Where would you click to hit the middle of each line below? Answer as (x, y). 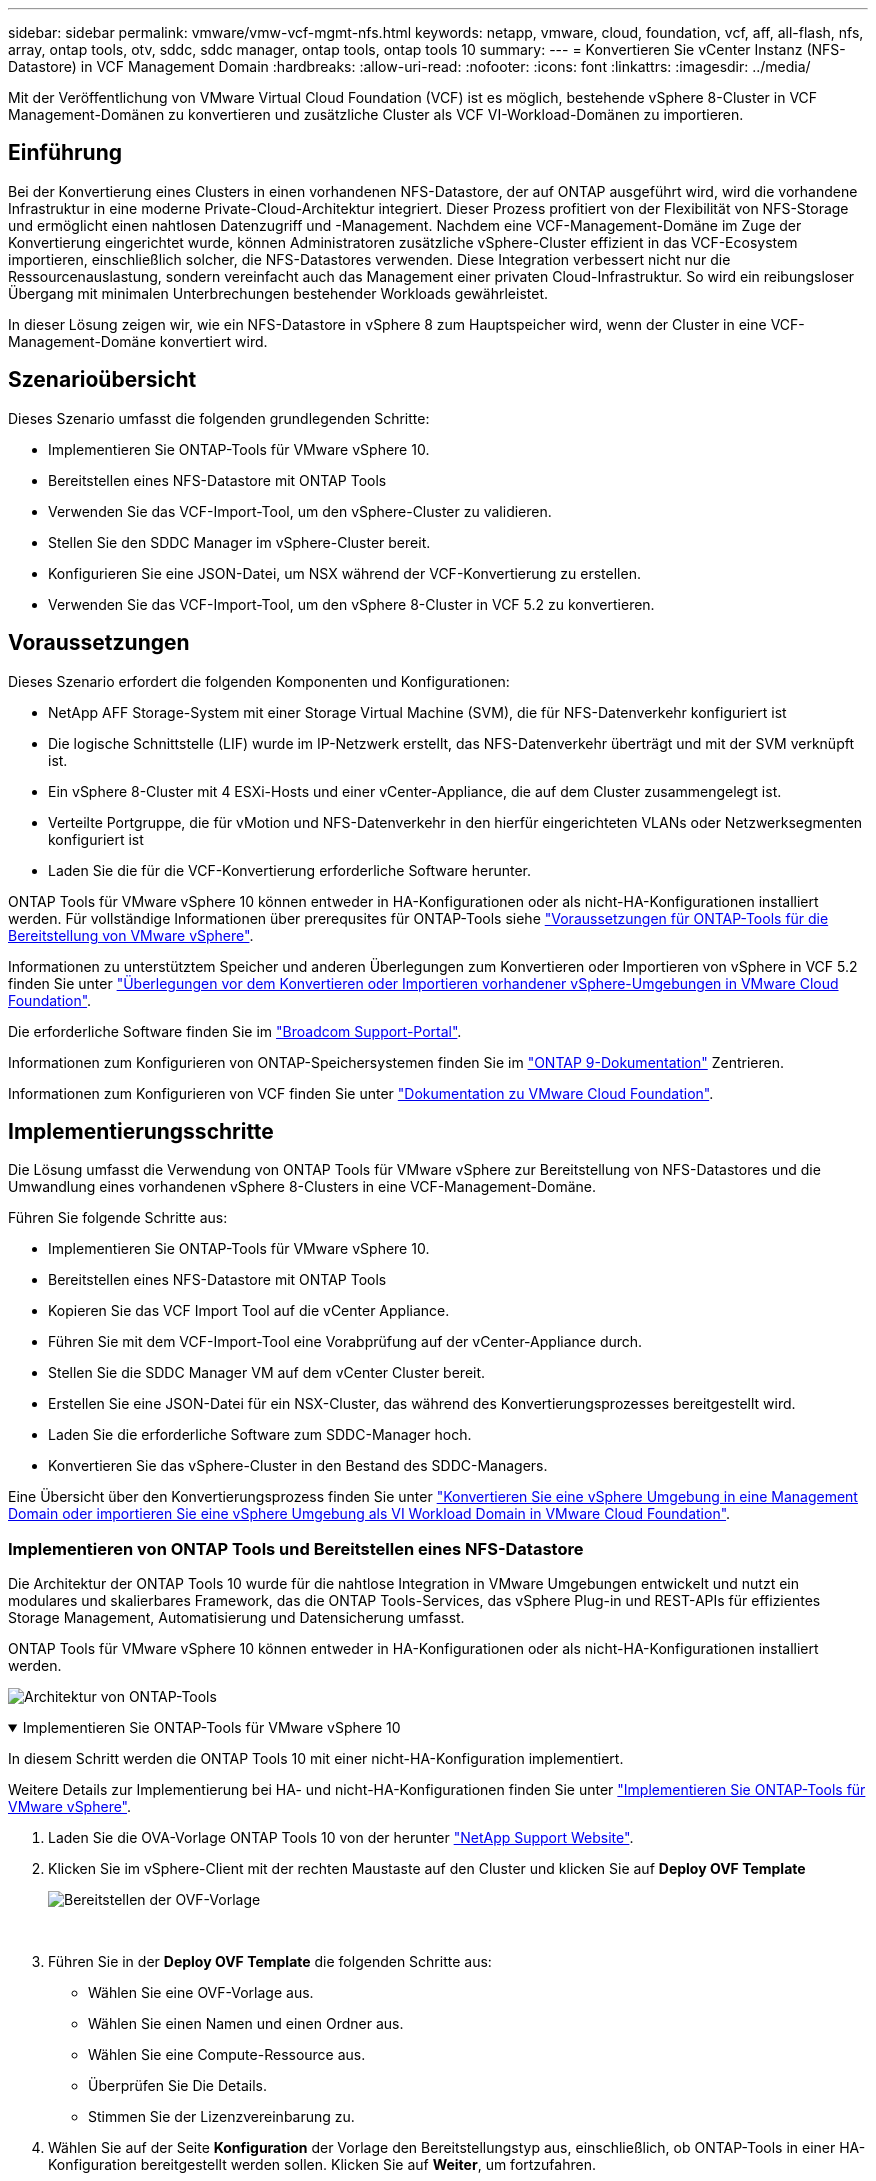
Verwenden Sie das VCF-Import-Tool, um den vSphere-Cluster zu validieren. (300, 511)
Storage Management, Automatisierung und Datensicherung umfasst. (236, 1618)
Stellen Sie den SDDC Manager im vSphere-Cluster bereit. (239, 542)
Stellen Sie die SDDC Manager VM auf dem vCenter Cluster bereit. (267, 1373)
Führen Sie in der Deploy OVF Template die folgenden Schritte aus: (270, 1962)
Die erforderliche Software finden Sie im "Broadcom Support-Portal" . (235, 1031)
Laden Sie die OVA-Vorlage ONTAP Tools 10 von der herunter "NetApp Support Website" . (341, 1838)
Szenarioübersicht (102, 380)
